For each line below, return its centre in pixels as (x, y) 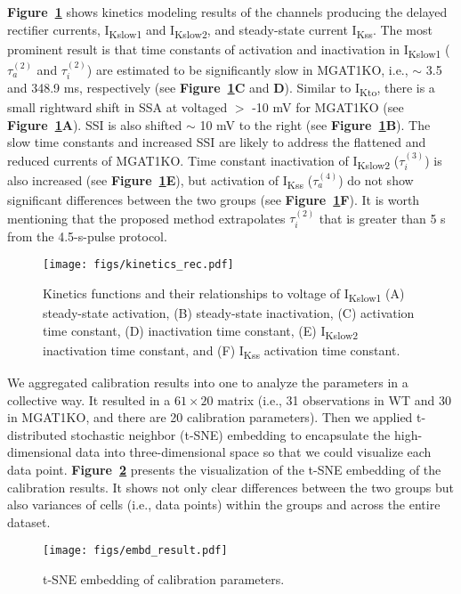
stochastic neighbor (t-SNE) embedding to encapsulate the (230, 434)
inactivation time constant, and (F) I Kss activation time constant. (222, 351)
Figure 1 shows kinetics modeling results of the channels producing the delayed (227, 12)
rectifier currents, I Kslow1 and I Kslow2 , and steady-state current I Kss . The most (220, 30)
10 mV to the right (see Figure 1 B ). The (315, 124)
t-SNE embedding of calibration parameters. (164, 579)
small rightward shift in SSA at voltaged (117, 107)
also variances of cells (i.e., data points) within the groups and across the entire (224, 504)
